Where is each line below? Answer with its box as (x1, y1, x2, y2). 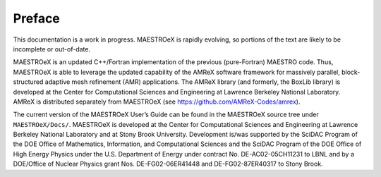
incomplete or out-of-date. (13, 44, 91, 53)
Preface (13, 11, 60, 26)
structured (13, 78, 44, 86)
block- (341, 68, 361, 76)
